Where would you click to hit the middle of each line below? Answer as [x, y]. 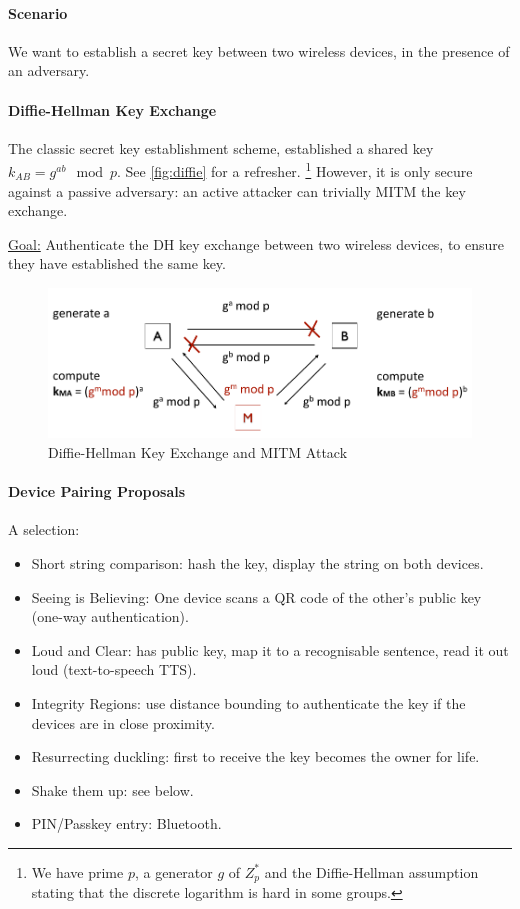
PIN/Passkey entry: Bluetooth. [126, 823]
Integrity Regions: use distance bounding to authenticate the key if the [248, 703]
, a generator [173, 871]
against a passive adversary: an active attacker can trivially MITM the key [237, 190]
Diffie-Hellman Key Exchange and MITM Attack [198, 452]
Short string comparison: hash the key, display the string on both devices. [257, 563]
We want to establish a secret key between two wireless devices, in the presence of [259, 50]
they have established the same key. [117, 263]
